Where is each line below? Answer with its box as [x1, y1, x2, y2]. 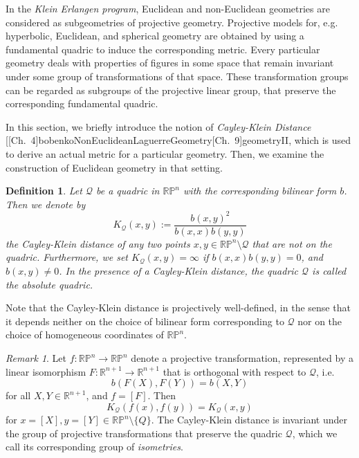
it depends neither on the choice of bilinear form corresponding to [6, 313, 284, 328]
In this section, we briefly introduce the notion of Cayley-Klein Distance [6, 119, 311, 134]
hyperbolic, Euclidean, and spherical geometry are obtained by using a [6, 28, 304, 43]
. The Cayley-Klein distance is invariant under [151, 412, 348, 427]
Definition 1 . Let [6, 183, 82, 198]
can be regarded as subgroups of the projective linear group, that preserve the [6, 82, 336, 97]
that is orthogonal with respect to [163, 364, 306, 378]
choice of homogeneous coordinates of [6, 327, 164, 342]
